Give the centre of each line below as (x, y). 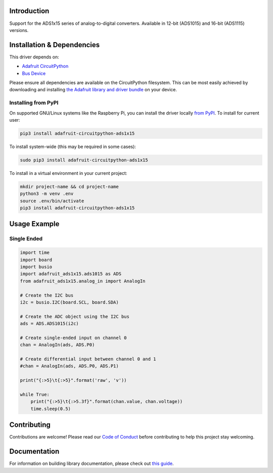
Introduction (29, 11)
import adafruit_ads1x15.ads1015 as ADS (71, 274)
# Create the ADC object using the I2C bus (75, 316)
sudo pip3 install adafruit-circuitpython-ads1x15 (84, 160)
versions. (19, 30)
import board (36, 260)
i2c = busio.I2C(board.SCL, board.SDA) (69, 302)
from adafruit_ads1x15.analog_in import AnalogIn (83, 281)
